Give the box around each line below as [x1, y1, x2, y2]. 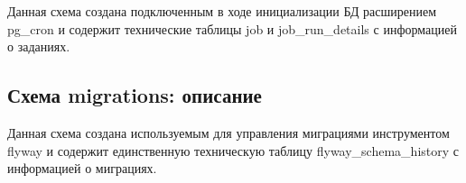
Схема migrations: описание [7, 81, 262, 109]
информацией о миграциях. [7, 159, 157, 178]
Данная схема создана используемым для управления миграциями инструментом [7, 123, 450, 142]
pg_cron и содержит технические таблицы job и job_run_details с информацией [7, 19, 457, 38]
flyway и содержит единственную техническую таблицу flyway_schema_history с [7, 141, 459, 160]
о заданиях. [7, 37, 70, 56]
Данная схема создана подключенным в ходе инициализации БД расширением [7, 2, 437, 20]
